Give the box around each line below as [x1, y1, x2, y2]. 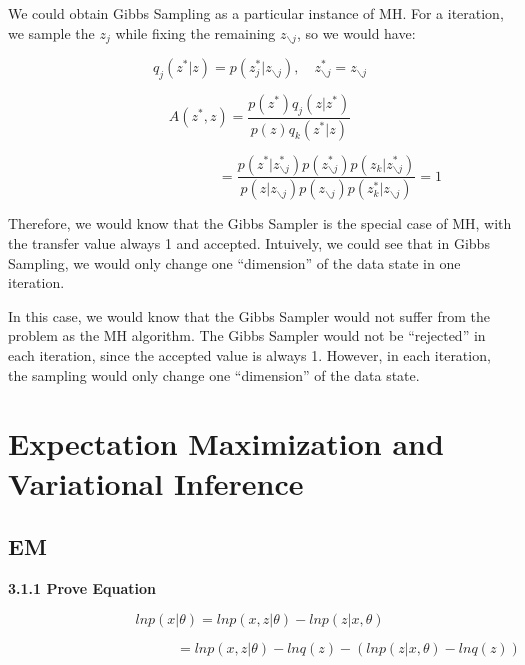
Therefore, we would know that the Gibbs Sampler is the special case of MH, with [8, 213, 512, 234]
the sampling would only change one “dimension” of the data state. [8, 364, 420, 385]
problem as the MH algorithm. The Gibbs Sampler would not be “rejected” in [8, 325, 486, 346]
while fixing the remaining [115, 22, 276, 43]
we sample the [8, 22, 95, 43]
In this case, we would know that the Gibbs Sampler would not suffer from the [8, 305, 490, 326]
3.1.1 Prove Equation [8, 577, 157, 598]
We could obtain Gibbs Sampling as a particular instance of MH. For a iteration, [8, 3, 504, 23]
